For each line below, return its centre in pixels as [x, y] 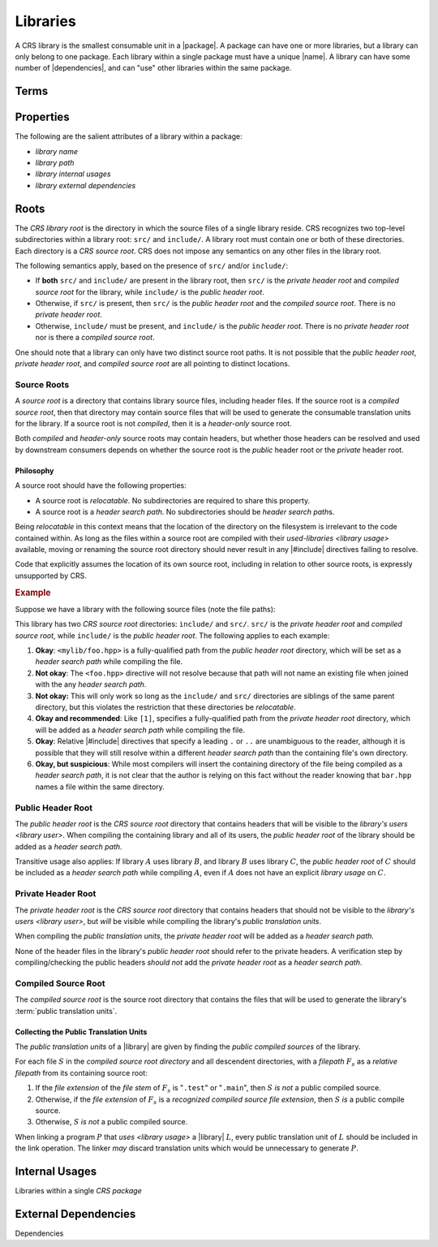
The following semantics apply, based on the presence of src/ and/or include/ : [151, 265]
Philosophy [34, 470]
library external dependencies [86, 185]
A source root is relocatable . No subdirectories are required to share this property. [173, 500]
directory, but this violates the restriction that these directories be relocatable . [165, 707]
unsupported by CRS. [51, 576]
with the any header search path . [91, 684]
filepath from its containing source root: [81, 1072]
